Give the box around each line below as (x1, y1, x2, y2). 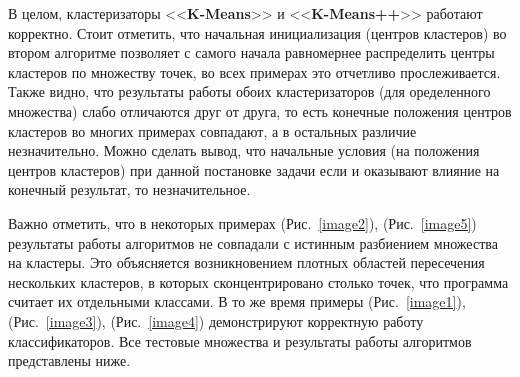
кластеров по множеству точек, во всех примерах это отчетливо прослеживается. (8, 61, 501, 82)
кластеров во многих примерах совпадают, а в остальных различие (8, 120, 417, 141)
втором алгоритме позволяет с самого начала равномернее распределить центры (8, 42, 495, 63)
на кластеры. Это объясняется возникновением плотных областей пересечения (8, 252, 485, 273)
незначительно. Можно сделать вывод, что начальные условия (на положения (8, 140, 480, 161)
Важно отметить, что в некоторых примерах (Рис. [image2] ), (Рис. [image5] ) (8, 212, 477, 233)
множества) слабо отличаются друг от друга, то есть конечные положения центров (8, 100, 512, 121)
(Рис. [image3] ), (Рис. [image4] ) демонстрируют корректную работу (8, 310, 424, 331)
